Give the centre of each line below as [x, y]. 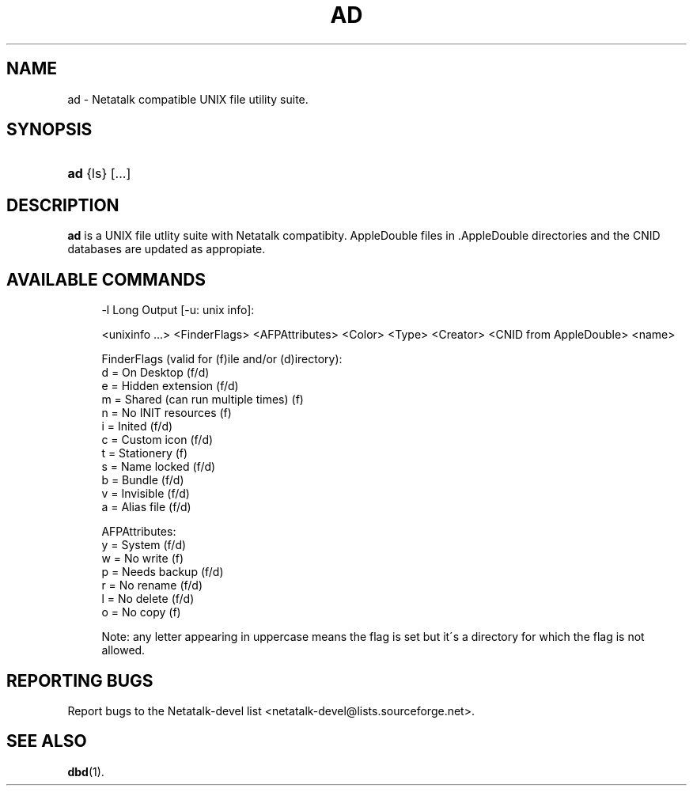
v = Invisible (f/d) [146, 494]
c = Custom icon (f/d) [157, 440]
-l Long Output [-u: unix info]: [178, 310]
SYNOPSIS [49, 130]
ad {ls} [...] [99, 174]
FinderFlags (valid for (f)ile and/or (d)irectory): [222, 359]
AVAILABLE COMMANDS [106, 279]
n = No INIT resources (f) [167, 413]
